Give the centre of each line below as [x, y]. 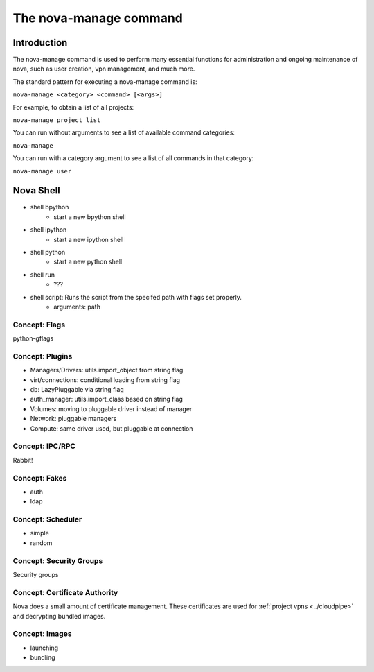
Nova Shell [36, 191]
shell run [43, 275]
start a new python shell [88, 262]
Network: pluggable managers [73, 419]
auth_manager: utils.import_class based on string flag [107, 399]
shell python [48, 252]
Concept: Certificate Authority [65, 592]
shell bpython [50, 207]
